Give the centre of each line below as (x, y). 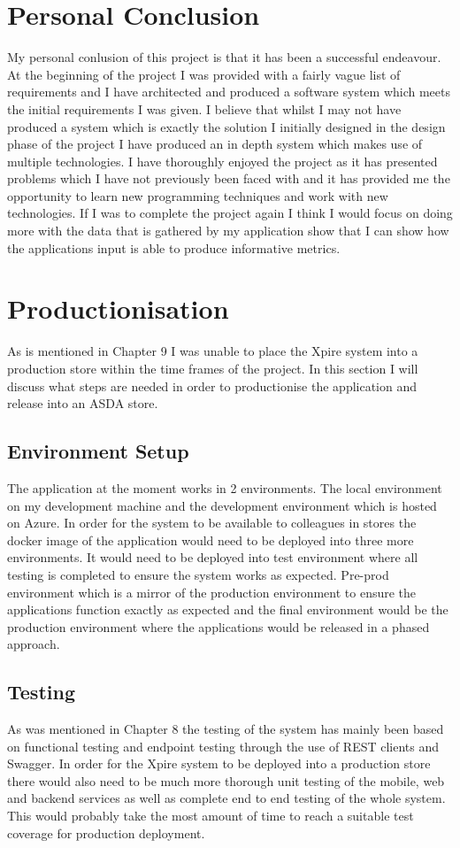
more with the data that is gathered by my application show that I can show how (228, 231)
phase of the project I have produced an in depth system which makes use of (215, 144)
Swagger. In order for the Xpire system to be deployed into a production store (219, 763)
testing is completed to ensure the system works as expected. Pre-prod (198, 574)
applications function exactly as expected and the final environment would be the (228, 609)
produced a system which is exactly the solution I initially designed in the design (226, 126)
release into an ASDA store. (83, 403)
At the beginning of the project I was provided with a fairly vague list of (204, 74)
